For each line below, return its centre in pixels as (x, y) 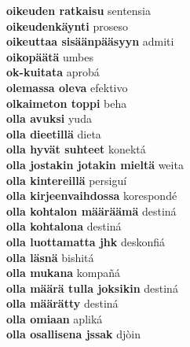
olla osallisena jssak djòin (74, 334)
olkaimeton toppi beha (67, 103)
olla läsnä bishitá (50, 257)
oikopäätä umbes (50, 56)
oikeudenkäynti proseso (67, 26)
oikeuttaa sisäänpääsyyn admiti (90, 41)
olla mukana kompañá (64, 273)
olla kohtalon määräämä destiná (91, 210)
